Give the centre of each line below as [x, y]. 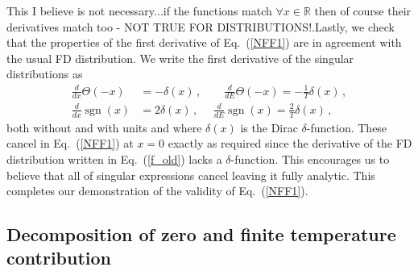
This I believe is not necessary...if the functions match [139, 10]
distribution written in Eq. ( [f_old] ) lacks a [114, 158]
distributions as [45, 74]
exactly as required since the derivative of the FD [290, 143]
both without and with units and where [104, 127]
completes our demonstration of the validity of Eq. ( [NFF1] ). [157, 191]
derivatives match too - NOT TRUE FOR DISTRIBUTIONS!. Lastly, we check [201, 26]
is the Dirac [269, 127]
